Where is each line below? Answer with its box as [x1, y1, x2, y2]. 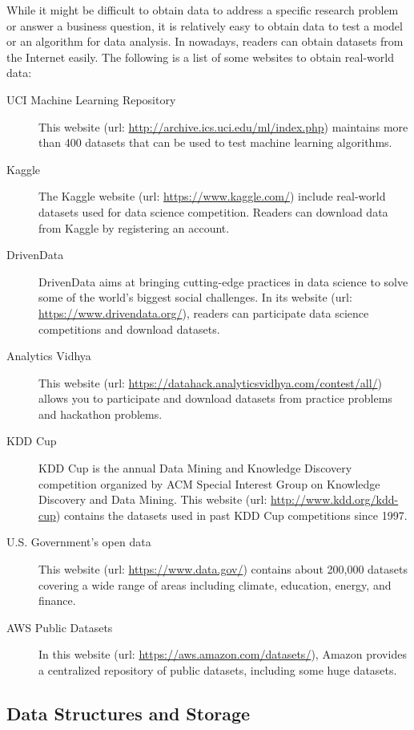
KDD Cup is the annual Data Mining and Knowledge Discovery [38, 460, 352, 477]
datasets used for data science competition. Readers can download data [38, 203, 388, 220]
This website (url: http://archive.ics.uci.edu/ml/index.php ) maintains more [38, 118, 408, 135]
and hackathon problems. [38, 405, 163, 422]
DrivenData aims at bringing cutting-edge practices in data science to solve [38, 273, 408, 290]
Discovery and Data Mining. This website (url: [38, 491, 267, 508]
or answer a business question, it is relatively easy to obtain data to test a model [6, 17, 403, 34]
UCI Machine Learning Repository [6, 91, 176, 107]
